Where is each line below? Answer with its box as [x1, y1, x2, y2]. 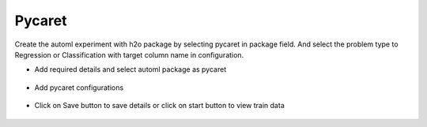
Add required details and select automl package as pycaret [34, 65, 227, 74]
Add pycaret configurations [34, 83, 124, 92]
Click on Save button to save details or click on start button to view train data [34, 101, 285, 110]
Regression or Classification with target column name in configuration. [14, 50, 244, 59]
